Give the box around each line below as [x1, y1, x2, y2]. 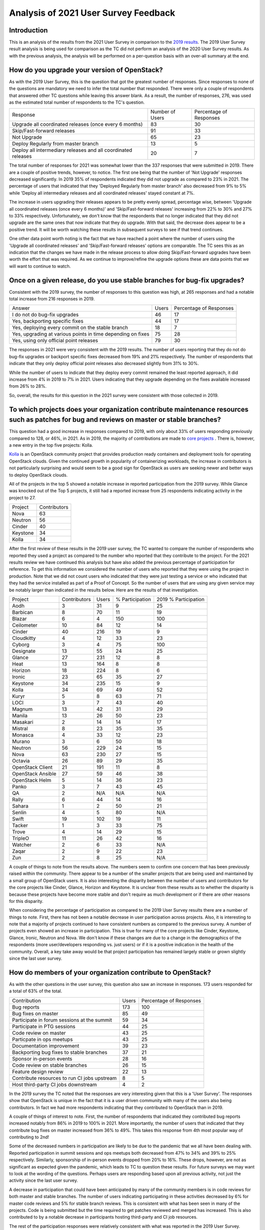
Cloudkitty [12, 635, 36, 642]
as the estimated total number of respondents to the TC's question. [9, 99, 145, 105]
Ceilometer [12, 621, 38, 628]
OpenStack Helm [12, 776, 52, 783]
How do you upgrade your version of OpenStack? [9, 65, 163, 74]
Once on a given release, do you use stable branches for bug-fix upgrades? [9, 276, 245, 284]
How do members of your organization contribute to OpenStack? [9, 968, 211, 977]
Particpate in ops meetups [12, 1036, 73, 1043]
